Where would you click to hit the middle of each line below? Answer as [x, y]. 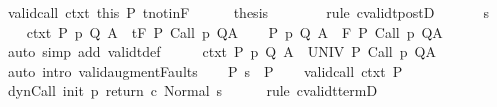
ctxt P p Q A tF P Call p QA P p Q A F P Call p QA [234, 31]
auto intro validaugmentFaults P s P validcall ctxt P [205, 70]
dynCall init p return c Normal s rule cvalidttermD [192, 90]
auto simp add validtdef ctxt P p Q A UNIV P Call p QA [221, 51]
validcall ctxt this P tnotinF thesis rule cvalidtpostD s [248, 12]
